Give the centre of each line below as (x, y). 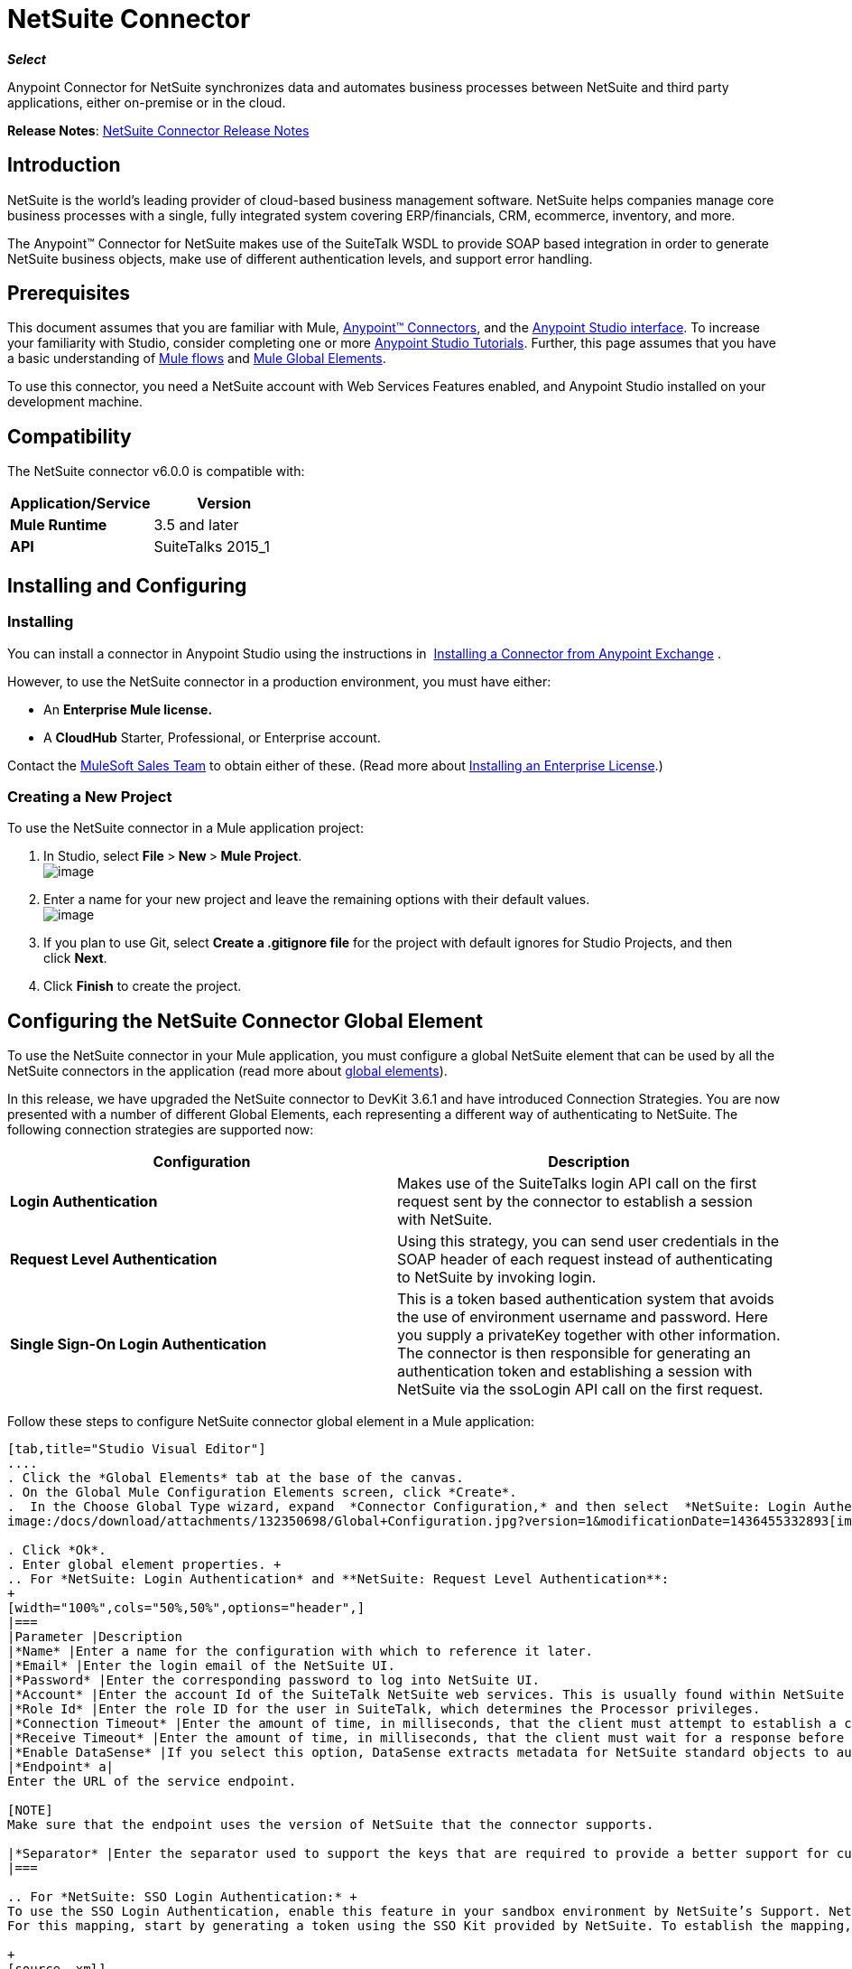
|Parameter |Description (95, 1637)
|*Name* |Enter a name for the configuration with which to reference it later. (301, 1652)
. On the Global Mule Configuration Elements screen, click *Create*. (262, 1493)
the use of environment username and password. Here (583, 1317)
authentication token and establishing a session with (575, 1372)
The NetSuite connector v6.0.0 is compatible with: (156, 471)
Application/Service (80, 504)
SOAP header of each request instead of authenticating (585, 1260)
